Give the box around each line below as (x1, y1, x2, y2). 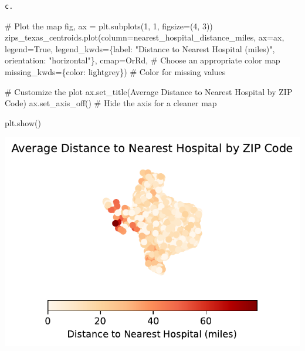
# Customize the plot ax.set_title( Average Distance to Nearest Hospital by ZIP (5, 85, 293, 97)
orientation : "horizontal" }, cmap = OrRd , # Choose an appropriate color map (5, 54, 280, 66)
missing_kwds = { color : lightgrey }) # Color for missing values (5, 65, 226, 77)
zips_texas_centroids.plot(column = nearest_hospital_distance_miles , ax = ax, (5, 31, 284, 43)
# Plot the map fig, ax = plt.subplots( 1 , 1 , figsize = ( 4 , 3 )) (5, 19, 213, 32)
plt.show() (5, 116, 41, 129)
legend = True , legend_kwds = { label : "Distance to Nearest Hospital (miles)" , (5, 42, 275, 55)
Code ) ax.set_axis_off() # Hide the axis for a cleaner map (5, 97, 217, 109)
